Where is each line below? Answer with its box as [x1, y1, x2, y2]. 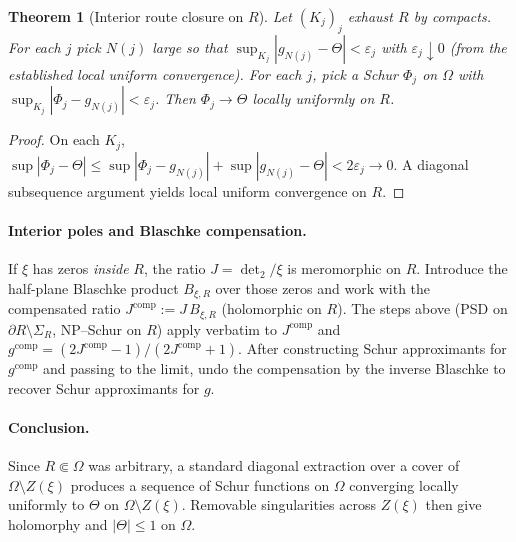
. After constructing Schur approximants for [238, 338, 507, 359]
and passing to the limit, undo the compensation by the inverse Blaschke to [43, 358, 506, 379]
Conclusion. [8, 416, 90, 437]
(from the [449, 36, 507, 57]
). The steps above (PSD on [337, 298, 508, 319]
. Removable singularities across [181, 494, 376, 515]
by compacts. [413, 6, 491, 26]
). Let [258, 6, 292, 26]
